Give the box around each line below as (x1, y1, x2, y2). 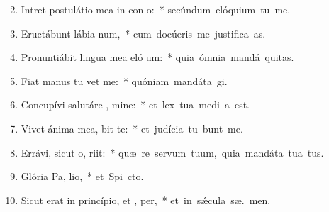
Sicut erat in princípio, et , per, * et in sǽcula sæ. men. (21, 192, 271, 207)
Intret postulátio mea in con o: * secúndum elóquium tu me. (21, 2, 291, 16)
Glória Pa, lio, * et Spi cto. (21, 169, 144, 184)
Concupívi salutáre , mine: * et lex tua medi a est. (21, 97, 250, 112)
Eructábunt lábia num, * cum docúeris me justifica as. (21, 26, 266, 40)
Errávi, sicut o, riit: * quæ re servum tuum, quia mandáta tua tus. (21, 145, 324, 160)
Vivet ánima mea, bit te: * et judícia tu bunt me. (21, 121, 243, 135)
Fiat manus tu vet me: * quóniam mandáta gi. (21, 73, 228, 88)
